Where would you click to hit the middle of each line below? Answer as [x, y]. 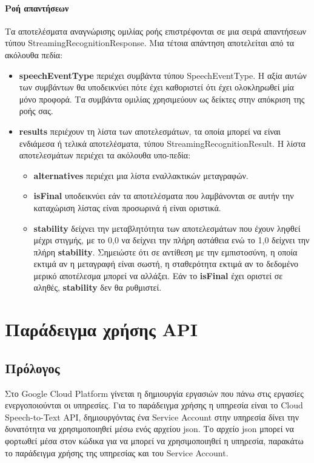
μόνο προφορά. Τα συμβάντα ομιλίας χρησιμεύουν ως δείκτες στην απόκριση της [162, 99]
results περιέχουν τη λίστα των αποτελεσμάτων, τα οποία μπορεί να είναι [150, 131]
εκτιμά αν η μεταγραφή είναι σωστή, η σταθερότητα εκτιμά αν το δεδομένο [166, 264]
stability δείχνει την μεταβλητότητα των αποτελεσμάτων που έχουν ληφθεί [167, 228]
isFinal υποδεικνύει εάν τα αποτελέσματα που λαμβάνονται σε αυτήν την [164, 196]
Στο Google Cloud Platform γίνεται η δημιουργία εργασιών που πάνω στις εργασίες [154, 393]
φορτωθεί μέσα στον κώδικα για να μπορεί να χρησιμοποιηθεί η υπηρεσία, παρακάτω [154, 441]
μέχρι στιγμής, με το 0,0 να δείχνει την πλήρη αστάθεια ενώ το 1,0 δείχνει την [172, 240]
